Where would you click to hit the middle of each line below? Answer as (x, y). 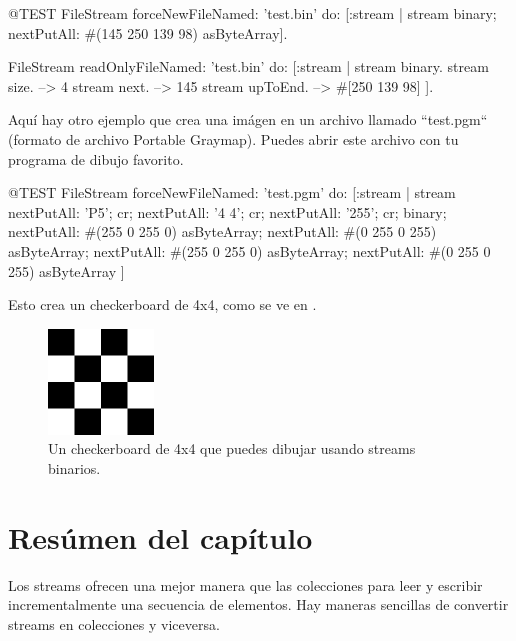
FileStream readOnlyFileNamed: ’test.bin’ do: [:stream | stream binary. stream (248, 66)
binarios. (74, 467)
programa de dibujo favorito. (96, 158)
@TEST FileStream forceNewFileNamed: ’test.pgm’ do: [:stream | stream (232, 192)
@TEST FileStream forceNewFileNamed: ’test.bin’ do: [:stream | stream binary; (252, 13)
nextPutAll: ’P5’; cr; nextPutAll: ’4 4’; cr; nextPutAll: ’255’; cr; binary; (227, 211)
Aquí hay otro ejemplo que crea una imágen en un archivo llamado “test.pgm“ (248, 119)
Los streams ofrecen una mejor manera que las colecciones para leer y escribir (245, 584)
